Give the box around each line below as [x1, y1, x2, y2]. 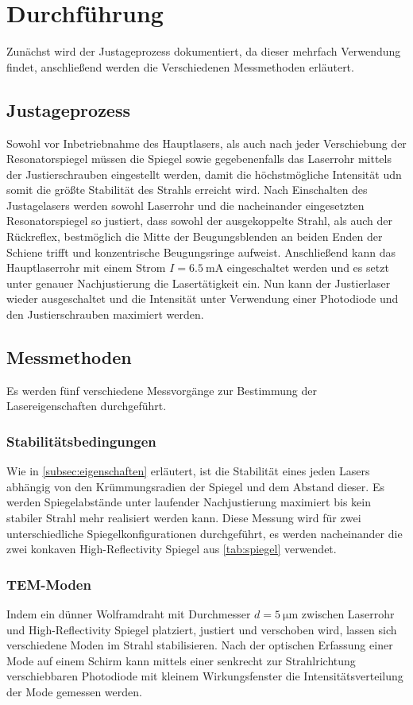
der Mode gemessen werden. [6, 684, 142, 699]
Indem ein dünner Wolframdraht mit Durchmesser [6, 606, 251, 622]
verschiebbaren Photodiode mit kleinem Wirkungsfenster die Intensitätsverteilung [6, 668, 403, 684]
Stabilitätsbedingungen [6, 431, 156, 451]
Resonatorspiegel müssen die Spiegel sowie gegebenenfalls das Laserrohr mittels [6, 150, 392, 167]
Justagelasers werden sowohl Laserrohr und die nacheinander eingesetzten [6, 196, 365, 213]
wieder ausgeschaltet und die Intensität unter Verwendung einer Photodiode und [6, 290, 399, 307]
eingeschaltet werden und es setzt [226, 259, 389, 276]
